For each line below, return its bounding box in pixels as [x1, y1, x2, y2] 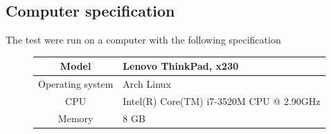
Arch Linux [123, 77, 171, 91]
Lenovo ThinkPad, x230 [123, 59, 239, 73]
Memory [57, 111, 93, 125]
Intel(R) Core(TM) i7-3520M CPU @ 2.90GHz [123, 93, 321, 108]
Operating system [38, 77, 114, 91]
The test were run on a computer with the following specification [6, 32, 281, 47]
